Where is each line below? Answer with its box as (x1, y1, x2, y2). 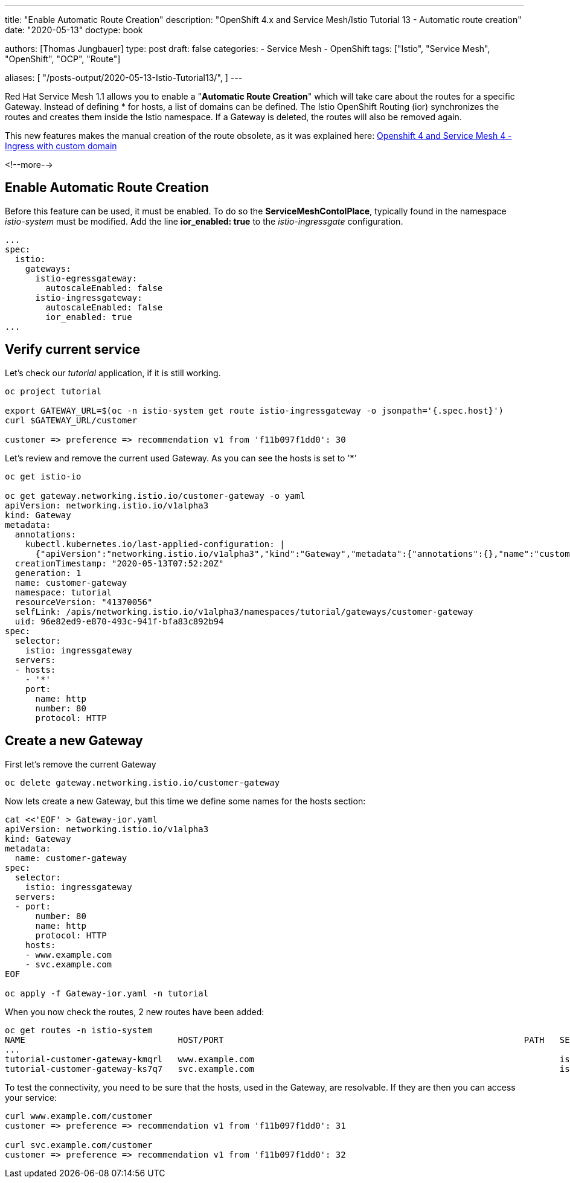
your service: (5, 1092, 57, 1103)
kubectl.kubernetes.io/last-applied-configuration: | (25, 539, 285, 549)
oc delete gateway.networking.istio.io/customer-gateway (5, 777, 280, 787)
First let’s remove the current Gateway (5, 758, 156, 769)
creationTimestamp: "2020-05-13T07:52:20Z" (14, 558, 224, 568)
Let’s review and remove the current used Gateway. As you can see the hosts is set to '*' (5, 452, 357, 463)
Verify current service (5, 342, 140, 357)
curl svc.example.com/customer (5, 1140, 153, 1150)
